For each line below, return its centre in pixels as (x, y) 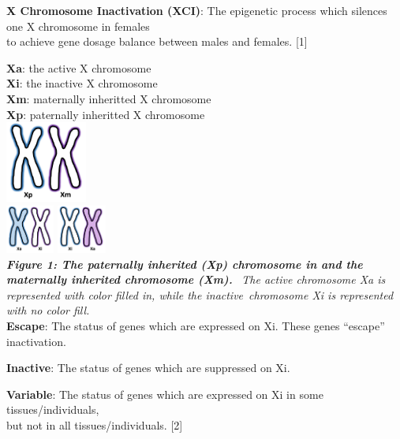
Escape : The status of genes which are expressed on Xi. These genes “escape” (196, 325)
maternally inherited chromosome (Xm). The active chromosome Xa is (196, 279)
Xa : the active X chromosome (79, 67)
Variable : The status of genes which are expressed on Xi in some (165, 394)
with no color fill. (48, 310)
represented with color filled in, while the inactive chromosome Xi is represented (200, 294)
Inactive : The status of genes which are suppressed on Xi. (148, 368)
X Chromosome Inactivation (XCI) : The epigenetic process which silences (197, 10)
